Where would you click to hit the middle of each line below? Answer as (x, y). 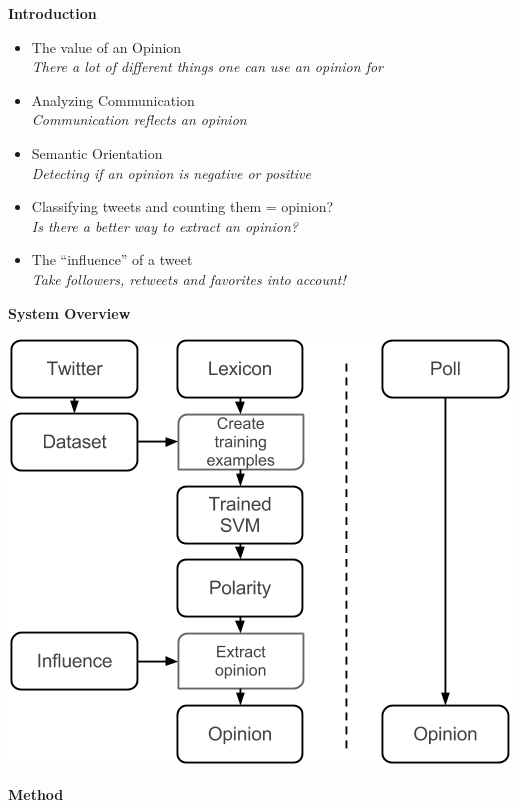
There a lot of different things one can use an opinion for (207, 66)
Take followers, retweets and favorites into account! (188, 278)
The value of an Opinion (106, 46)
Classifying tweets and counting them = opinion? (182, 206)
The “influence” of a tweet (112, 259)
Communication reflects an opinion (139, 119)
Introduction (52, 13)
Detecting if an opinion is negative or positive (171, 172)
